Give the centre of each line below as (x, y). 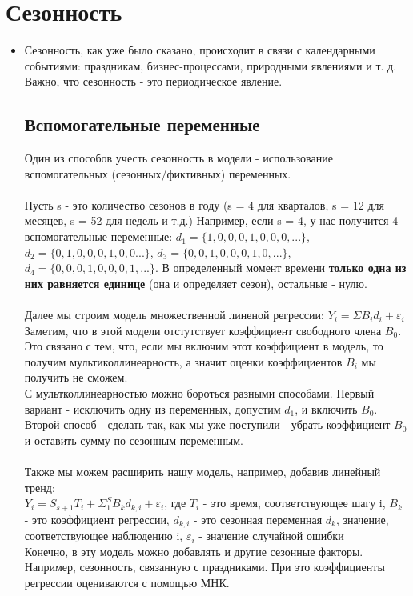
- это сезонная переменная (258, 519)
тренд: (40, 487)
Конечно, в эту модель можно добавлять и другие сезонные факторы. (194, 551)
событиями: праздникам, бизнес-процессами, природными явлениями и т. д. (211, 65)
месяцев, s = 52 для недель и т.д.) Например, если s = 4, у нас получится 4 (211, 220)
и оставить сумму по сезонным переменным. (134, 440)
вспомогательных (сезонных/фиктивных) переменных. (158, 173)
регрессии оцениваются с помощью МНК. (127, 582)
